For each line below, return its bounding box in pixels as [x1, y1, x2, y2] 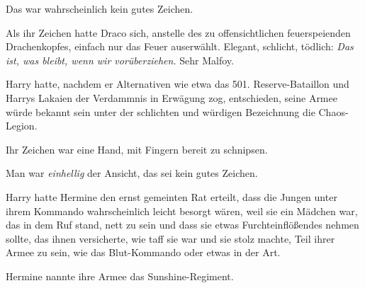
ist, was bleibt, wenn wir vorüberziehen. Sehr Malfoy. [6, 52, 234, 67]
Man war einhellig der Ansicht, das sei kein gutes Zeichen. [6, 166, 258, 180]
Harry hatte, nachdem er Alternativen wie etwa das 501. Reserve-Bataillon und [6, 76, 349, 91]
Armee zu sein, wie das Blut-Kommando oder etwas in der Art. [6, 245, 281, 260]
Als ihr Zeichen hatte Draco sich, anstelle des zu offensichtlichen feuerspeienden [6, 25, 351, 40]
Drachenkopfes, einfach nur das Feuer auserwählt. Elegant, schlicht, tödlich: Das [6, 39, 354, 54]
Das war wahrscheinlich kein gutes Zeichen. [6, 1, 193, 16]
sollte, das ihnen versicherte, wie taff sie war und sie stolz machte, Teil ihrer [6, 231, 335, 246]
